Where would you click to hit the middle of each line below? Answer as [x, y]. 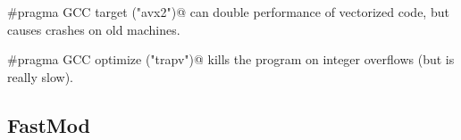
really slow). [41, 76]
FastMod [49, 124]
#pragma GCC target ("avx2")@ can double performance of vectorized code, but [228, 12]
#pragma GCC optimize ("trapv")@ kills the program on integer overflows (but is [231, 59]
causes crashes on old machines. [94, 29]
